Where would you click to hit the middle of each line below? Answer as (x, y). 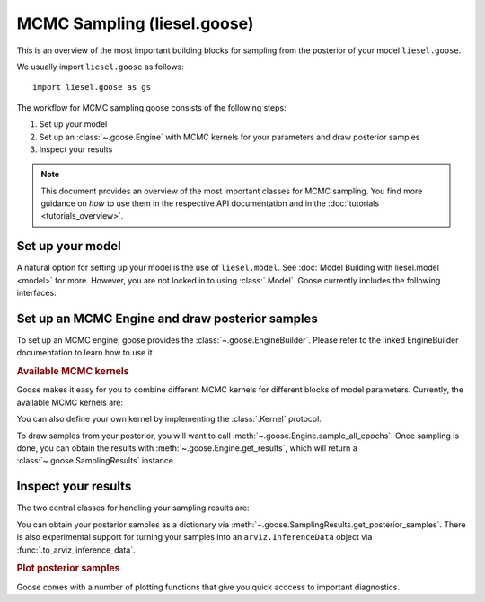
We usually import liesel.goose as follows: (100, 67)
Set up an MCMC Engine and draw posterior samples (167, 318)
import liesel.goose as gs (92, 87)
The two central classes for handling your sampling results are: (133, 508)
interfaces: (37, 293)
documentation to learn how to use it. (86, 353)
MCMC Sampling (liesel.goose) (135, 23)
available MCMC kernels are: (70, 402)
